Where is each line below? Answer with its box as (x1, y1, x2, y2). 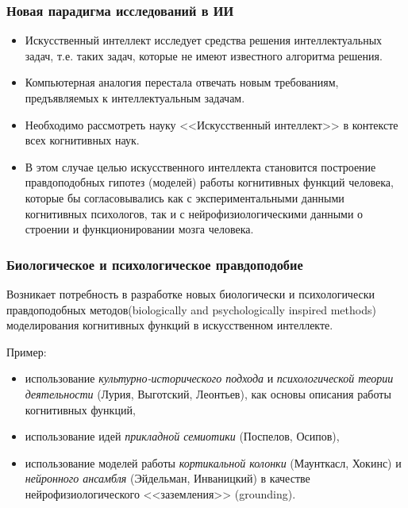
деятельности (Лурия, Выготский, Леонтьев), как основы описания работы (25, 385, 391, 402)
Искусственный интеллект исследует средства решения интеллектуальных (25, 32, 383, 48)
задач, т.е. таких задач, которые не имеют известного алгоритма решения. (25, 47, 383, 63)
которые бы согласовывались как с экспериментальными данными (25, 189, 344, 206)
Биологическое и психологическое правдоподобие (6, 254, 303, 274)
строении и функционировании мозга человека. (25, 221, 254, 237)
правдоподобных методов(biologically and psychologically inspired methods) (6, 301, 376, 317)
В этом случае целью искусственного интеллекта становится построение (25, 158, 376, 175)
